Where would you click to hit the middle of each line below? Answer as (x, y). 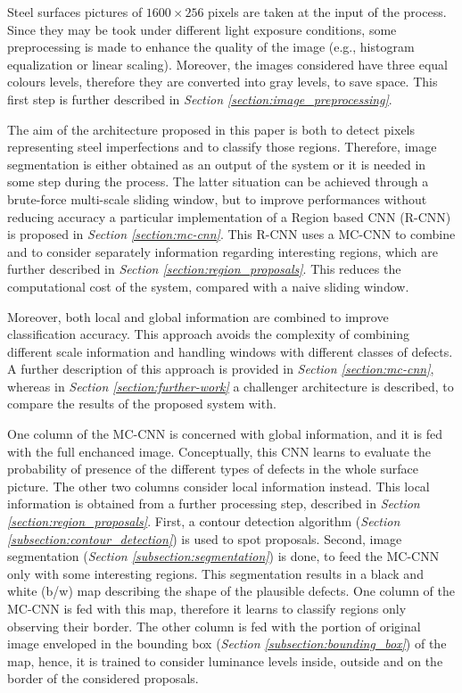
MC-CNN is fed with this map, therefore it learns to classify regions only (207, 608)
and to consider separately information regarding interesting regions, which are (223, 251)
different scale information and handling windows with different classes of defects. (230, 351)
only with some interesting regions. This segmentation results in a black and (215, 573)
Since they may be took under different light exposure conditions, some (202, 29)
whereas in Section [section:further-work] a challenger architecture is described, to (231, 386)
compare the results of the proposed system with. (142, 404)
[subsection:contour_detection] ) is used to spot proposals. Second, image (205, 538)
